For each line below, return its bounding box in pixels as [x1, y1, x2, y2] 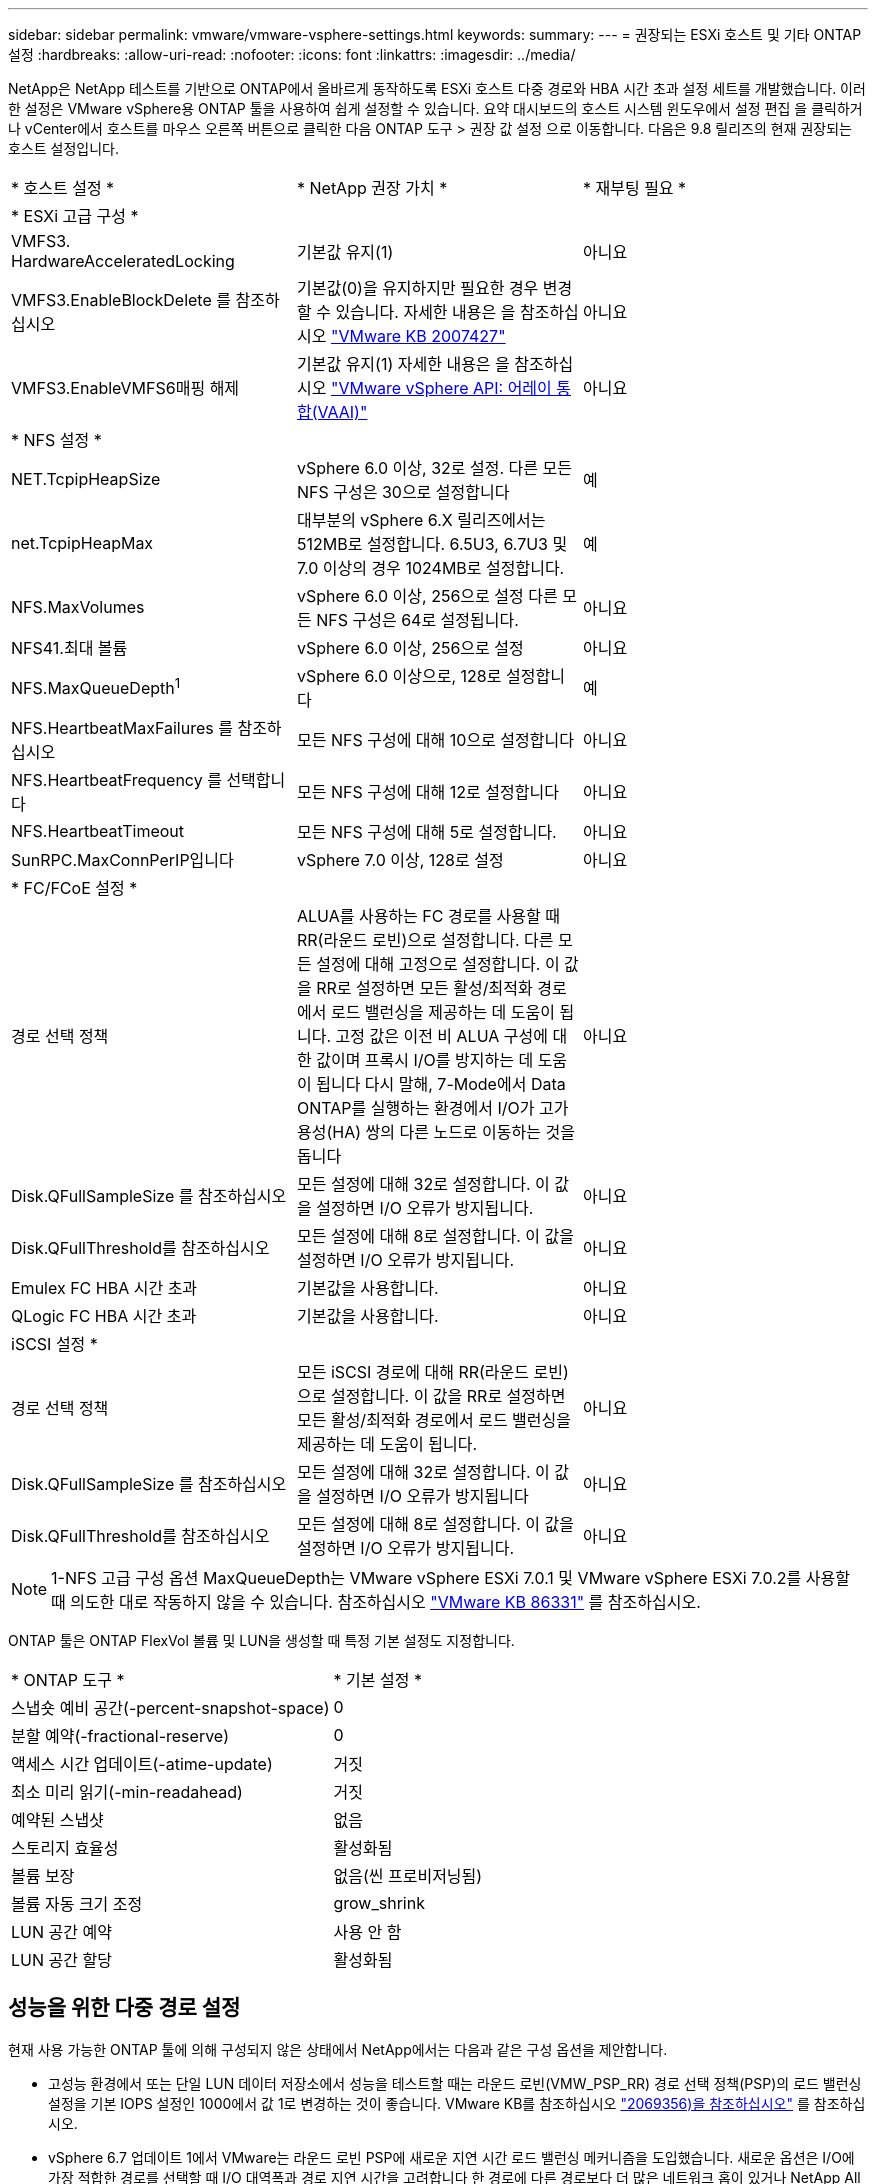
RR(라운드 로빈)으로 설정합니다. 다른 [296, 930, 554, 950]
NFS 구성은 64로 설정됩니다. [316, 610, 519, 630]
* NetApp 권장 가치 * [296, 178, 448, 198]
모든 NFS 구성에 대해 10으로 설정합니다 [296, 730, 574, 750]
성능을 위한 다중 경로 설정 [8, 1995, 241, 2021]
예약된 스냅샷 [11, 1810, 104, 1830]
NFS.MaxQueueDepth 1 [11, 675, 181, 699]
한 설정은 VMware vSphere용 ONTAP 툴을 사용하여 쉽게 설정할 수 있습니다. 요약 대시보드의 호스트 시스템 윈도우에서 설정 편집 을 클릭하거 [8, 100, 863, 117]
